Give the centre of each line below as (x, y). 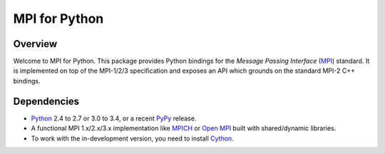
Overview (35, 44)
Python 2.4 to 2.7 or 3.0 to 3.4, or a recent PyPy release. (114, 118)
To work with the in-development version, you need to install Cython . (133, 138)
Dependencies (46, 101)
